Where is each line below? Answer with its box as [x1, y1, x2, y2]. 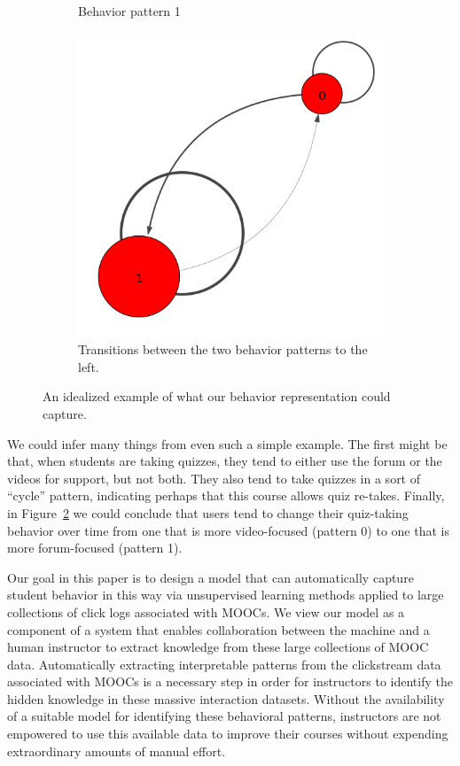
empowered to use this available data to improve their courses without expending [7, 724, 448, 743]
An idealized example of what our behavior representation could [43, 387, 391, 406]
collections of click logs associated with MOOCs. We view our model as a [7, 602, 405, 621]
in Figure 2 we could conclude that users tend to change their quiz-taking [7, 503, 409, 522]
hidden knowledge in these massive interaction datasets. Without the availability [7, 689, 445, 708]
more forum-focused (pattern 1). [7, 538, 183, 557]
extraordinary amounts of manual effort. [7, 741, 226, 760]
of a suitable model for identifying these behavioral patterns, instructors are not [7, 707, 441, 725]
